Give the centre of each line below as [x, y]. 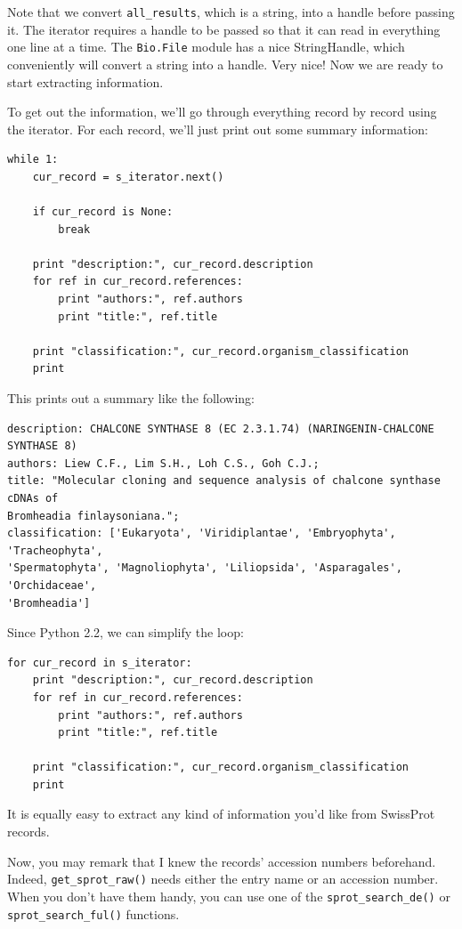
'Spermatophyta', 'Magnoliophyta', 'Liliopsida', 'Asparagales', [205, 568]
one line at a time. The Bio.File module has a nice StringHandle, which [206, 47]
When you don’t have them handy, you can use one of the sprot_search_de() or [229, 896]
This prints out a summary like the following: [131, 398]
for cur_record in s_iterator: [100, 662]
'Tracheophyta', [55, 550]
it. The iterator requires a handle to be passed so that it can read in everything [224, 29]
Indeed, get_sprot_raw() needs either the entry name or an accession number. [223, 879]
